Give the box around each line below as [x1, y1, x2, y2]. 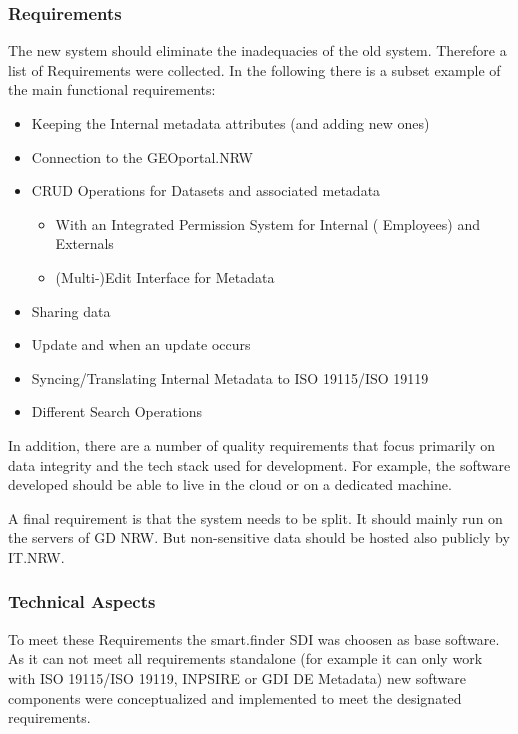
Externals [55, 233, 114, 254]
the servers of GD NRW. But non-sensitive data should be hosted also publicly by [8, 527, 510, 548]
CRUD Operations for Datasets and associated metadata [31, 180, 381, 201]
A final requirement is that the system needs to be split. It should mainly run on [8, 507, 503, 528]
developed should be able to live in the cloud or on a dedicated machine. [8, 474, 452, 495]
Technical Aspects [8, 589, 156, 614]
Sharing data [31, 300, 111, 321]
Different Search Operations [31, 401, 203, 422]
